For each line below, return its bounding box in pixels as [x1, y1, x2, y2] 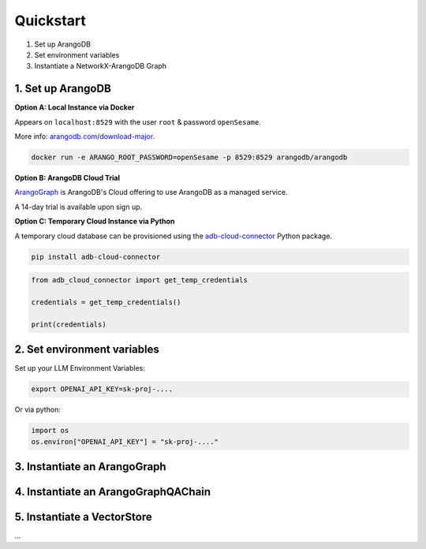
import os [31, 426, 69, 435]
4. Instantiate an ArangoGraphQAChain [14, 485, 211, 499]
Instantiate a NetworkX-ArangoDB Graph [34, 62, 167, 71]
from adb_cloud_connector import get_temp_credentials [31, 276, 248, 285]
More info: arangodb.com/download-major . [14, 132, 155, 141]
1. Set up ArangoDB [14, 82, 112, 95]
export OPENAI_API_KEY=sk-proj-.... [31, 385, 174, 394]
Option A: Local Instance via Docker [14, 103, 135, 112]
